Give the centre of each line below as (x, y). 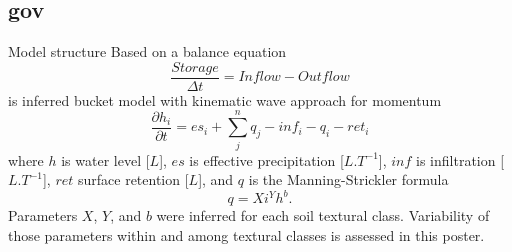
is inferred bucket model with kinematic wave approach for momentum (225, 99)
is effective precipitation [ (266, 159)
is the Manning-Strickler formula (348, 179)
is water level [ (105, 159)
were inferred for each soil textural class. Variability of (323, 215)
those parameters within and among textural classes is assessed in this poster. (246, 234)
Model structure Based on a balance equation (147, 51)
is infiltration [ (460, 159)
